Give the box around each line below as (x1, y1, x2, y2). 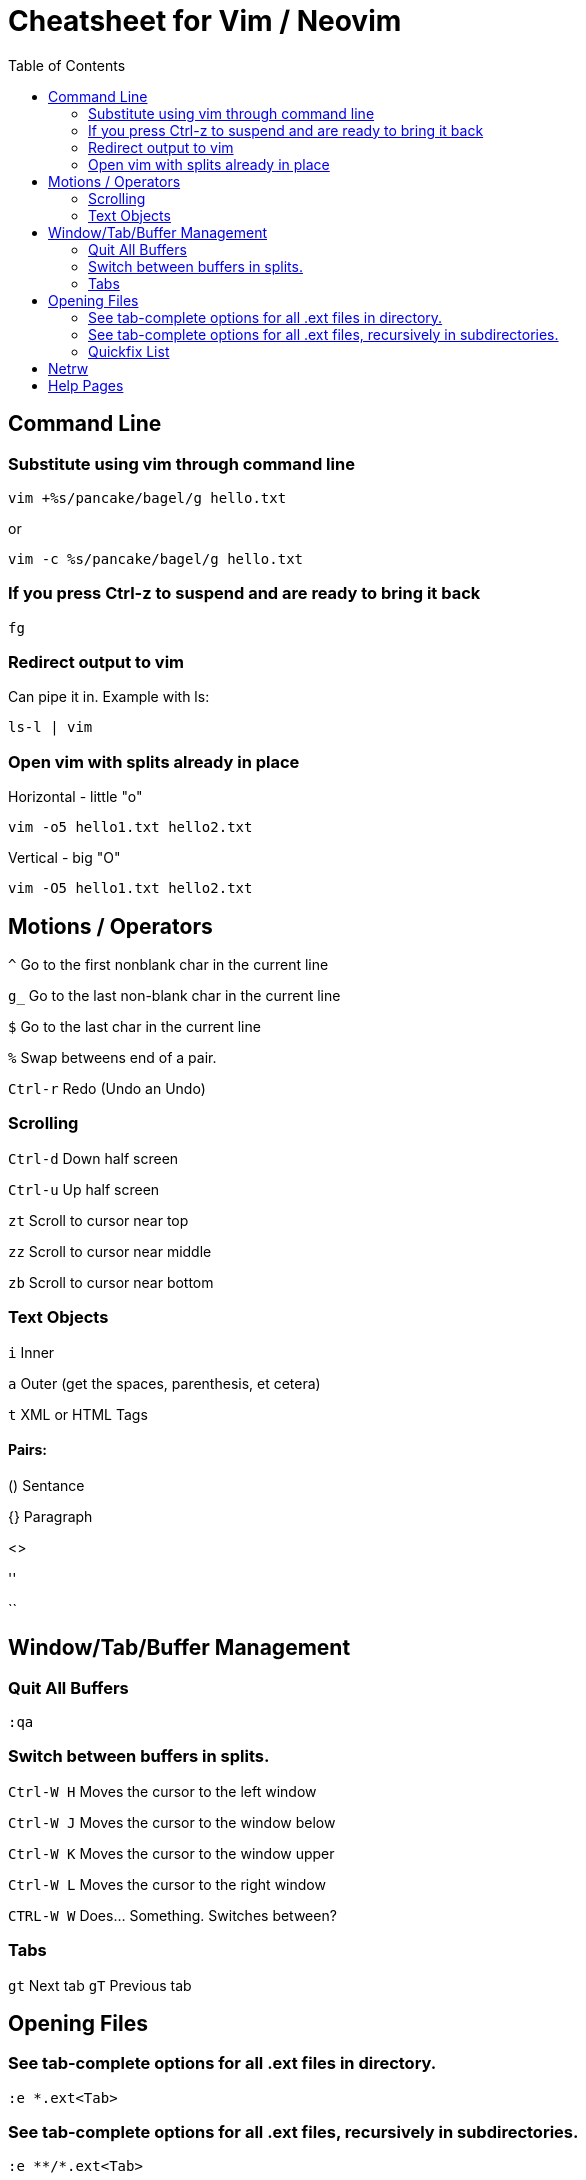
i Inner (8, 1343, 55, 1361)
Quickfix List (88, 342, 170, 360)
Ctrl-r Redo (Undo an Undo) (8, 1080, 206, 1098)
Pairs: (8, 1441, 48, 1459)
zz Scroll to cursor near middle (8, 1242, 212, 1260)
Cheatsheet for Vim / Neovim (8, 4, 402, 38)
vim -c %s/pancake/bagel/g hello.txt (8, 550, 304, 567)
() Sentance (8, 1476, 85, 1494)
